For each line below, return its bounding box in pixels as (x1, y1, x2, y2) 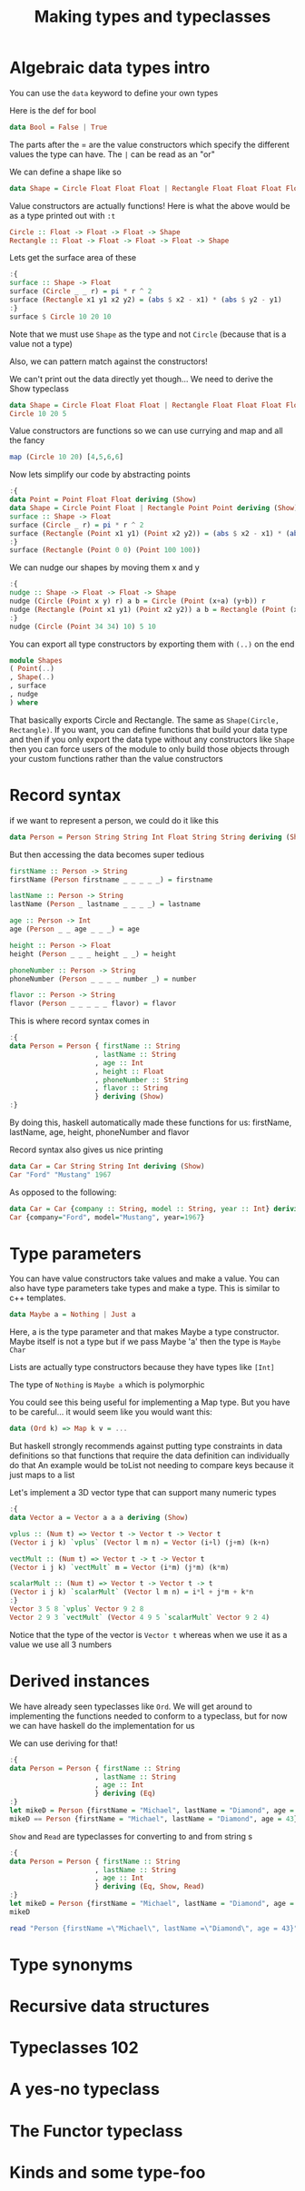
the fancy (9, 435, 45, 446)
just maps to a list (9, 1469, 75, 1481)
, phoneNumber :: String (94, 1075, 189, 1084)
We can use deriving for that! (9, 1737, 118, 1749)
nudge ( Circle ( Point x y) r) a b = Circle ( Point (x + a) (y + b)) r (9, 597, 266, 606)
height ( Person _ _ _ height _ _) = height (9, 949, 177, 959)
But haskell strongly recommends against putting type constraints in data (9, 1441, 283, 1452)
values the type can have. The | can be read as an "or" (9, 148, 215, 160)
